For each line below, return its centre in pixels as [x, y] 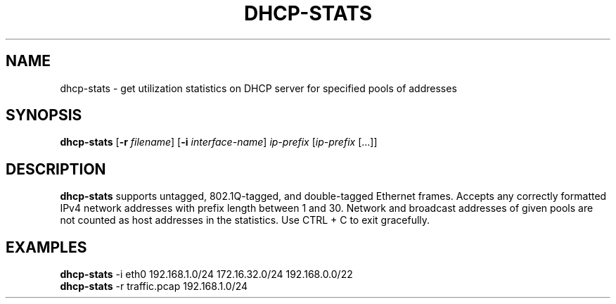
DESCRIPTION [56, 169]
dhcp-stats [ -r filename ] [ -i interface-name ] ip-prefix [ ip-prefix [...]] [219, 142]
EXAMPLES [46, 247]
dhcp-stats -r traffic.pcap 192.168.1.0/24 [154, 286]
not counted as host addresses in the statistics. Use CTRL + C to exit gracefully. [245, 220]
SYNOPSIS [44, 115]
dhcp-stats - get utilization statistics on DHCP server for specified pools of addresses [258, 88]
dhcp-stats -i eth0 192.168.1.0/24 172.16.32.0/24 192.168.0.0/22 [206, 274]
